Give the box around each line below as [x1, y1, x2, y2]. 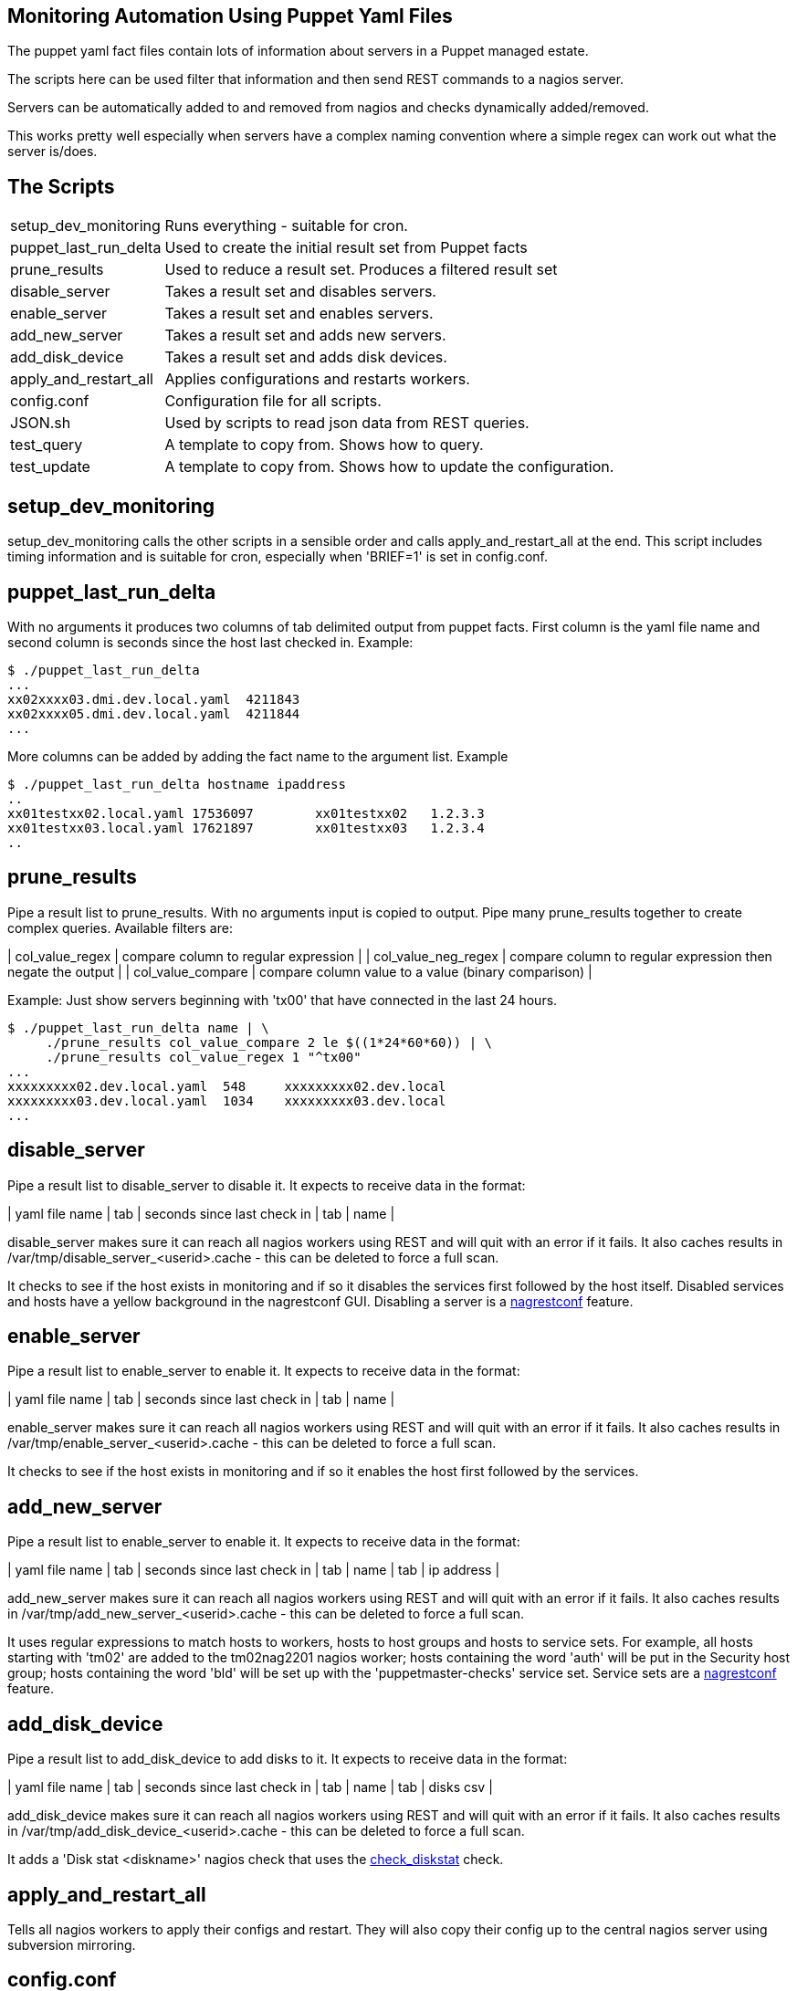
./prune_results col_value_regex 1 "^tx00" [46, 1049, 362, 1064]
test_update [10, 457, 90, 477]
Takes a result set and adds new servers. [164, 326, 446, 345]
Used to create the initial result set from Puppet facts [164, 238, 528, 257]
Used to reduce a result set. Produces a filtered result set [164, 260, 558, 279]
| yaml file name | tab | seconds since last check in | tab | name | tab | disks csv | [7, 1779, 493, 1796]
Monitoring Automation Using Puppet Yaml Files [7, 5, 453, 27]
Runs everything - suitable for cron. [164, 216, 408, 236]
